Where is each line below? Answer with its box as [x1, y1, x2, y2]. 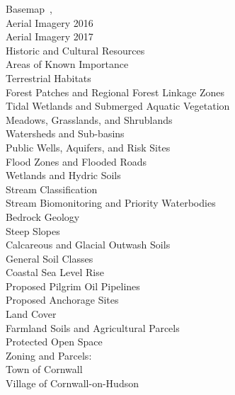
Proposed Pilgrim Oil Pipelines [6, 278, 140, 293]
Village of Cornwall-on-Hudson [6, 376, 139, 391]
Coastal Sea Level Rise [6, 265, 104, 280]
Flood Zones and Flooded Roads [6, 154, 147, 168]
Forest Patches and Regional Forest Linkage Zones [6, 84, 224, 99]
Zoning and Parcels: [6, 348, 92, 362]
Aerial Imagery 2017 [6, 29, 93, 44]
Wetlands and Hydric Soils [6, 168, 121, 183]
